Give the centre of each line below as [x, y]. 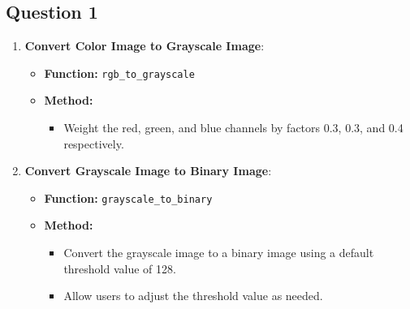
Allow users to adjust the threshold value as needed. [193, 296]
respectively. [94, 143]
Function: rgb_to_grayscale [119, 73]
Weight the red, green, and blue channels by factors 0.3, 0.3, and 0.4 [233, 128]
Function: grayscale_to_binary [128, 197]
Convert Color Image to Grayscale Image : [145, 46]
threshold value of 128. [120, 268]
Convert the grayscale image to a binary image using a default [219, 253]
